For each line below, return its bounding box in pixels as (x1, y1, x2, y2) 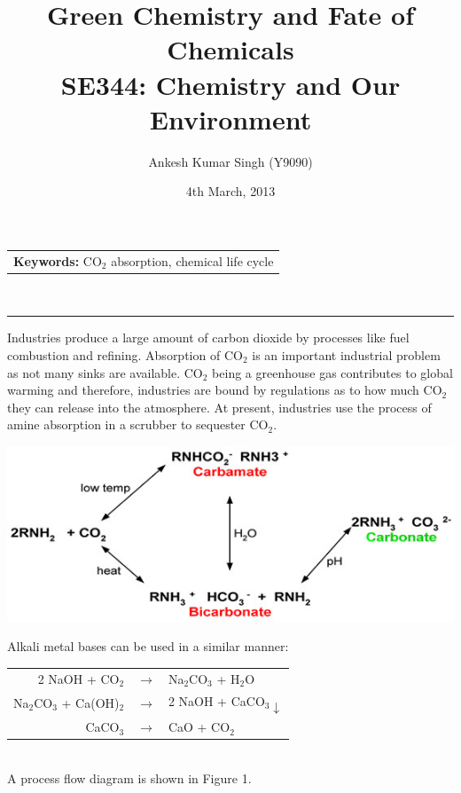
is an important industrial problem (252, 345, 441, 364)
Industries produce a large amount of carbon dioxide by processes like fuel (7, 328, 410, 347)
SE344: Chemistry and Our (60, 66, 401, 102)
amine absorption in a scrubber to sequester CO (7, 415, 269, 434)
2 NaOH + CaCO (168, 691, 265, 710)
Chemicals (167, 31, 294, 67)
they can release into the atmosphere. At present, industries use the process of (7, 397, 432, 416)
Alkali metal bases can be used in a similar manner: (7, 637, 289, 656)
